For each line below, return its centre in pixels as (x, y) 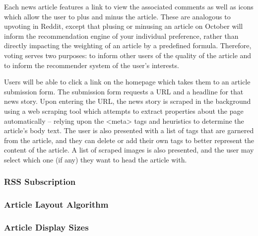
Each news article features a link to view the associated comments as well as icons (129, 6)
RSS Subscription (40, 182)
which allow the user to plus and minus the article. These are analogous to (117, 16)
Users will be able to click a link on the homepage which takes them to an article (127, 82)
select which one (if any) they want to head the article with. (96, 159)
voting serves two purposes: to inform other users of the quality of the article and (128, 55)
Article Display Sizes (46, 227)
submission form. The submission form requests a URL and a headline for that (124, 91)
